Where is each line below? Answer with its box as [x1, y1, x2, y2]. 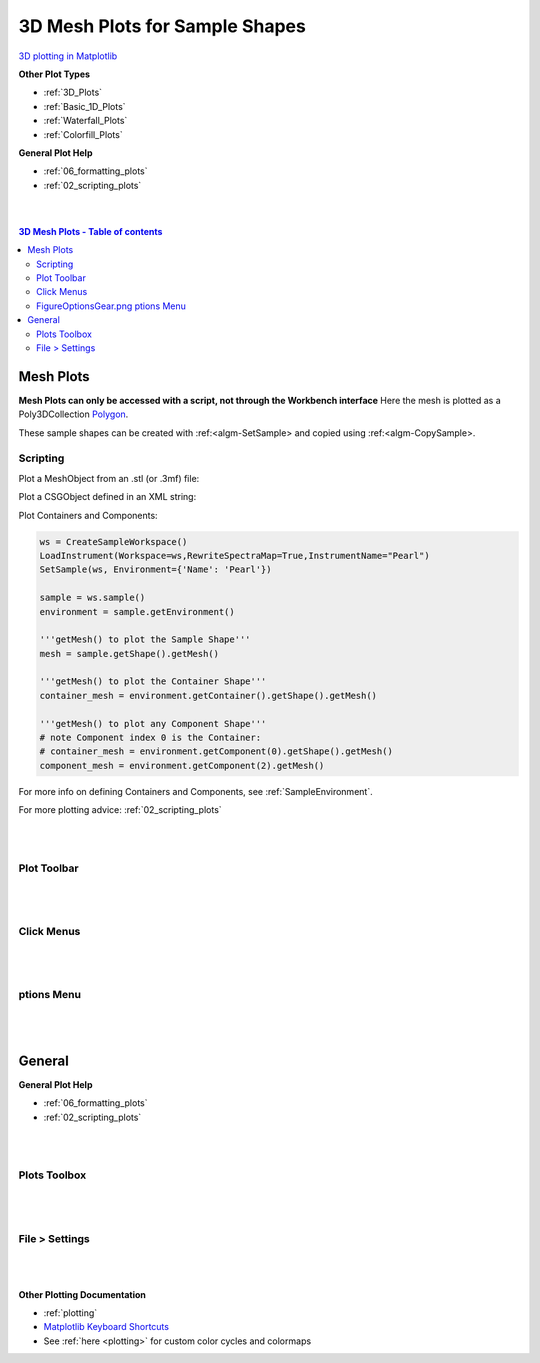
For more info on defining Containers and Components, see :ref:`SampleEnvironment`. [18, 785, 374, 797]
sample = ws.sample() [39, 592, 146, 604]
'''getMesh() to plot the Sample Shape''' [39, 634, 251, 645]
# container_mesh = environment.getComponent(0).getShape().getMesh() [39, 746, 394, 757]
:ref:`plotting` [43, 1306, 98, 1319]
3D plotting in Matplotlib [18, 50, 118, 62]
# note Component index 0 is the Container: [39, 732, 262, 744]
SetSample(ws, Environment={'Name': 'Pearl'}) [39, 564, 272, 575]
